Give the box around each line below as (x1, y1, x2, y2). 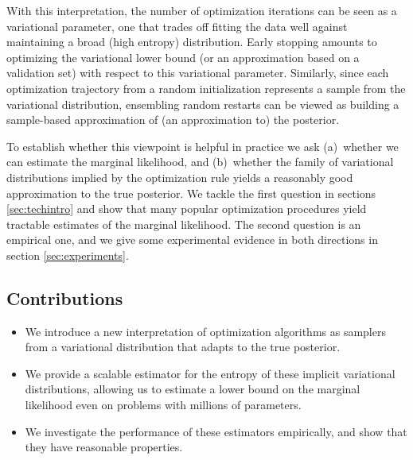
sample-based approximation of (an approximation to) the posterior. (6, 111, 340, 128)
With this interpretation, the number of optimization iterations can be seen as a (6, 2, 397, 18)
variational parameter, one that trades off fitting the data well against (6, 17, 348, 34)
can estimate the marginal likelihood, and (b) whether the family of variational (6, 153, 394, 170)
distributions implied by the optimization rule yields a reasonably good (6, 168, 353, 185)
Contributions (6, 285, 123, 310)
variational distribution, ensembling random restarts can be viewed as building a (6, 95, 399, 112)
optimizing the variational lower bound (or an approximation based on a (6, 48, 360, 65)
